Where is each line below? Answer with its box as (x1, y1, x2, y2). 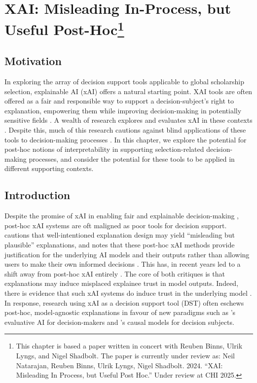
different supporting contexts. (4, 163, 94, 174)
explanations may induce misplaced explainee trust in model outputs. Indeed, (4, 278, 239, 288)
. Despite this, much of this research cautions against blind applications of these (4, 125, 246, 135)
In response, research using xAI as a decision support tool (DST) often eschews (4, 297, 244, 308)
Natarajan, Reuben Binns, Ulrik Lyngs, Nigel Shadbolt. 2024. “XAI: (16, 360, 223, 370)
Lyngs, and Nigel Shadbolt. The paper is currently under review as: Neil (16, 350, 235, 360)
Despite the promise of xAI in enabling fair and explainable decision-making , (4, 210, 239, 221)
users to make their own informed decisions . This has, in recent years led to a (4, 259, 241, 269)
